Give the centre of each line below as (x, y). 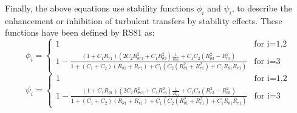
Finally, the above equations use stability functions (100, 8)
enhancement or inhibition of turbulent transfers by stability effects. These (144, 20)
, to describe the (262, 8)
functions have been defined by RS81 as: (80, 32)
